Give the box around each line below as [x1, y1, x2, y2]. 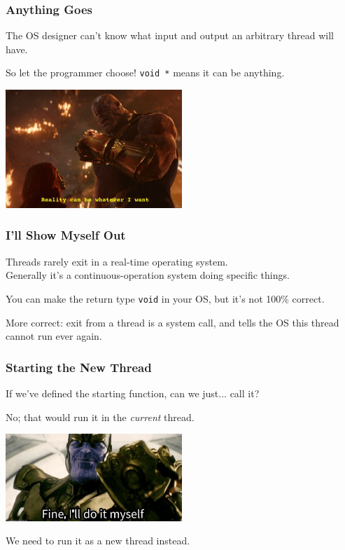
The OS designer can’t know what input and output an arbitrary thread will [6, 28, 334, 43]
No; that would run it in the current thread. [6, 409, 195, 424]
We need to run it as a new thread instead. [6, 533, 190, 548]
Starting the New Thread [6, 358, 152, 376]
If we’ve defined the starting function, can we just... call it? [6, 385, 260, 400]
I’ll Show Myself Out [6, 226, 126, 244]
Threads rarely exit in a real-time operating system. [6, 254, 228, 268]
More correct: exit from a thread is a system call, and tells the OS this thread [6, 315, 339, 329]
